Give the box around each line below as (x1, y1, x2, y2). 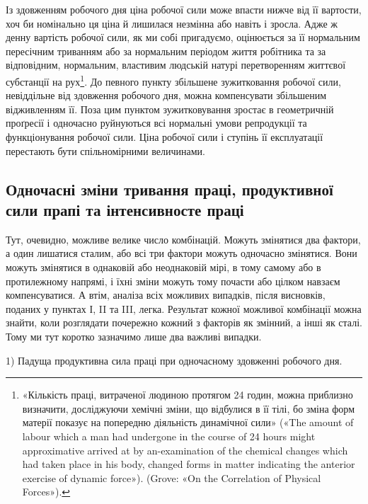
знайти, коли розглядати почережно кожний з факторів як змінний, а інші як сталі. (6, 315, 362, 330)
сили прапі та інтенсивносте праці (6, 198, 244, 220)
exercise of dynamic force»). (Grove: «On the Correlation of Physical (22, 470, 321, 485)
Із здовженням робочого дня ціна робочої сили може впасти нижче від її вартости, (6, 2, 362, 16)
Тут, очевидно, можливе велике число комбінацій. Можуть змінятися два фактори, (6, 231, 361, 246)
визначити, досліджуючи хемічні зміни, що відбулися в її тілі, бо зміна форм (22, 401, 355, 416)
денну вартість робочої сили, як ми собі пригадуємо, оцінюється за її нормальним (6, 30, 360, 45)
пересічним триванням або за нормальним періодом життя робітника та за (6, 43, 326, 58)
